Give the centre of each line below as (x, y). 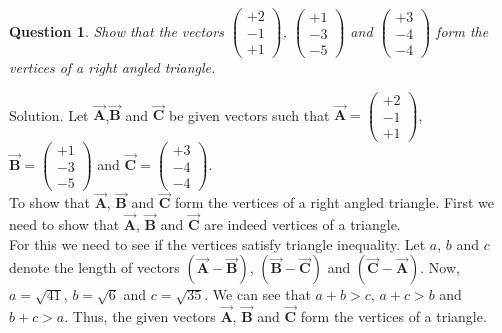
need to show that (64, 224)
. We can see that (257, 294)
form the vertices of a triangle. (393, 316)
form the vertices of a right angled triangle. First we (335, 202)
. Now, (440, 267)
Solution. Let (49, 114)
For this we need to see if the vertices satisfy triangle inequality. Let (217, 243)
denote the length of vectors (94, 267)
